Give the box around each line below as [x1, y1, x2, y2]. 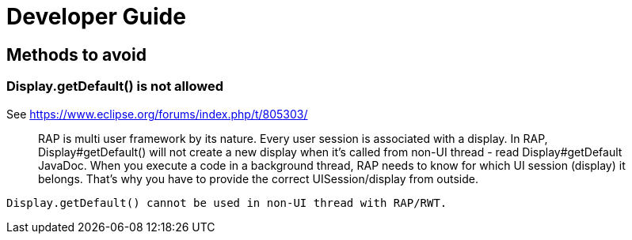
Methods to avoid [6, 44, 147, 65]
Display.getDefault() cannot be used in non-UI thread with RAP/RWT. [6, 196, 447, 209]
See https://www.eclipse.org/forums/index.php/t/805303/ [6, 107, 308, 121]
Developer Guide [6, 3, 186, 30]
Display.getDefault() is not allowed [6, 78, 223, 95]
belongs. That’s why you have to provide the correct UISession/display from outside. [38, 171, 479, 186]
